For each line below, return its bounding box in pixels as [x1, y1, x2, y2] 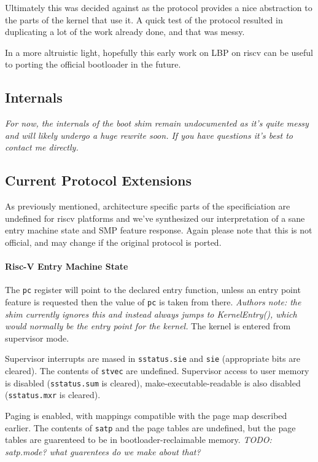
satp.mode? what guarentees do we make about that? [5, 445, 201, 458]
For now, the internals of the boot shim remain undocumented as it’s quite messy [5, 117, 309, 130]
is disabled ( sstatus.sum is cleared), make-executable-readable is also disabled [5, 376, 301, 389]
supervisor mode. [5, 331, 69, 344]
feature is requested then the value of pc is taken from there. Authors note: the [5, 295, 301, 308]
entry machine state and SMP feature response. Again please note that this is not [5, 224, 312, 237]
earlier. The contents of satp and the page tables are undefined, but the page [5, 421, 296, 434]
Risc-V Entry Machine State [5, 260, 128, 273]
